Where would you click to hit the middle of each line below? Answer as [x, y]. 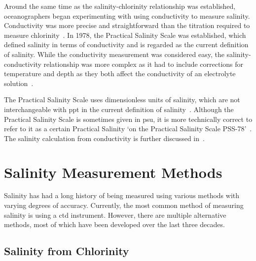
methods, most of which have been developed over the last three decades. [114, 224]
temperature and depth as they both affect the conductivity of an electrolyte [120, 73]
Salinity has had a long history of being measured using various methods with [122, 195]
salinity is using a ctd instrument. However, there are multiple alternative [115, 215]
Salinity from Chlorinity [67, 251]
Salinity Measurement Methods [113, 172]
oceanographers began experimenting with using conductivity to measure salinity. [127, 15]
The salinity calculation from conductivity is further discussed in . [104, 138]
